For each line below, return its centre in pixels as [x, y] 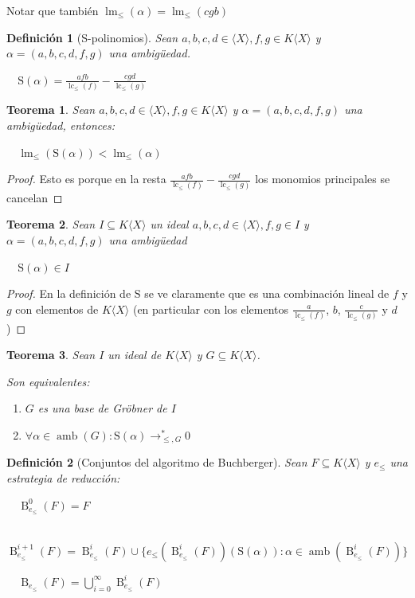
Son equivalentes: [48, 381]
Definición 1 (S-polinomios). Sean [92, 37]
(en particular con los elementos [211, 309]
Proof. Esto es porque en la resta [86, 179]
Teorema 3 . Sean [51, 355]
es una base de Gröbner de [102, 408]
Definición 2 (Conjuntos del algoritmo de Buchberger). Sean [157, 462]
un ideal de [135, 355]
